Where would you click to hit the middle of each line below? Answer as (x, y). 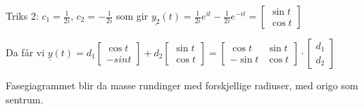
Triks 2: (22, 15)
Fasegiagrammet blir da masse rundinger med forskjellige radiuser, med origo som (182, 85)
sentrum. (25, 99)
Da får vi (25, 52)
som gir (132, 15)
